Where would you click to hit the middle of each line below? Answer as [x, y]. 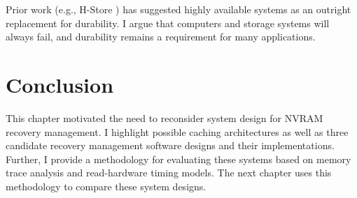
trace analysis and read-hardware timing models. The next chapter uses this [169, 173]
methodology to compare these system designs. [106, 186]
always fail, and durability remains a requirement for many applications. [161, 37]
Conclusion [60, 84]
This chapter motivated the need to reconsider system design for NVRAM [164, 117]
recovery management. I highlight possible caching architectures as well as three [177, 131]
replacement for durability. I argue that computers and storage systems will [168, 23]
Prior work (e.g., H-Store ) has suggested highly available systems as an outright [178, 9]
